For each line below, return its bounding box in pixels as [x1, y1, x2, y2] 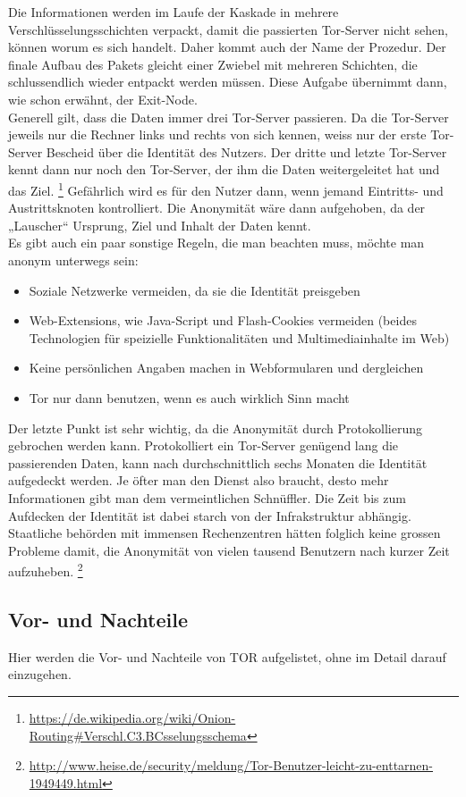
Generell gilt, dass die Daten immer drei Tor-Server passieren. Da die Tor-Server [8, 107, 449, 126]
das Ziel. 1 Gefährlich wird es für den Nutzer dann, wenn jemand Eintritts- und [8, 178, 444, 199]
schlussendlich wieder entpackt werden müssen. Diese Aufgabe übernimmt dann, [8, 72, 447, 91]
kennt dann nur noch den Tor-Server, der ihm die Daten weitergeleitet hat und [8, 160, 440, 179]
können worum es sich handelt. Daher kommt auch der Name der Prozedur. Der [8, 38, 446, 56]
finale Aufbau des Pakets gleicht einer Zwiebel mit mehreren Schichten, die [8, 55, 418, 73]
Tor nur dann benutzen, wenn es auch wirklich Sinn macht [29, 388, 350, 407]
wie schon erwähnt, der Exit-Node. [8, 89, 198, 108]
